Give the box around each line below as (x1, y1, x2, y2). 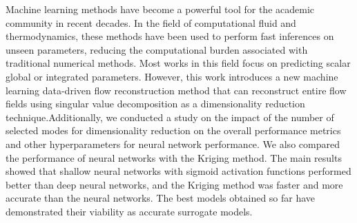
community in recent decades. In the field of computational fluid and (6, 15, 296, 30)
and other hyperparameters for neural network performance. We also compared (6, 136, 340, 151)
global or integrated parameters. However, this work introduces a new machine (6, 69, 338, 83)
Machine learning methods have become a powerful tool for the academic (6, 2, 315, 16)
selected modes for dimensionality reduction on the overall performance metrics (6, 123, 341, 138)
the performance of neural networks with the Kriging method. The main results (6, 150, 342, 164)
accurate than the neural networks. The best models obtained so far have (6, 191, 316, 205)
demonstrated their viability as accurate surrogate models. (6, 204, 253, 218)
